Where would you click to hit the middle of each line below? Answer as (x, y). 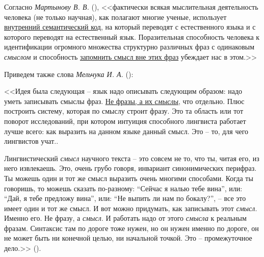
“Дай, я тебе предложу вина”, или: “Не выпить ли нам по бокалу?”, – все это (125, 198)
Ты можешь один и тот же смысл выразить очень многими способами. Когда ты (129, 178)
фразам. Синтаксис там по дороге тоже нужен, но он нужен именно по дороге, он (131, 228)
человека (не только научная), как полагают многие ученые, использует (115, 17)
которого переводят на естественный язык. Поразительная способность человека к (132, 36)
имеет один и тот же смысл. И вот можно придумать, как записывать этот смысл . (131, 208)
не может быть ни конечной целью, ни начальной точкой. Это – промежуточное (128, 238)
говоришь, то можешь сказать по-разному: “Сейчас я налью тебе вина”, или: (123, 188)
